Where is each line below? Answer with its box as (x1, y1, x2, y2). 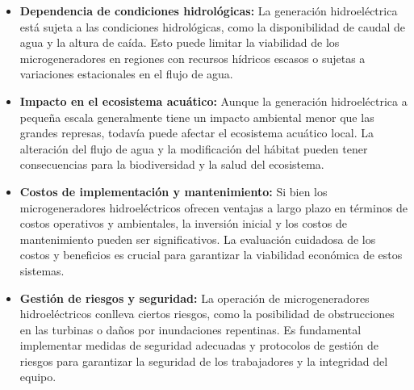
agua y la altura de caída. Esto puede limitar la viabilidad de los (19, 34, 340, 51)
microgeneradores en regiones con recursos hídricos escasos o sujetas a (19, 49, 366, 66)
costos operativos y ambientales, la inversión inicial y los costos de (19, 215, 347, 232)
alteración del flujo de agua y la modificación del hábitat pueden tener (19, 140, 368, 157)
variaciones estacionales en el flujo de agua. (19, 65, 233, 82)
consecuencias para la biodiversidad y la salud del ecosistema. (19, 156, 324, 173)
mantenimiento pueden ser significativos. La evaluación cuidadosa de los (19, 230, 376, 247)
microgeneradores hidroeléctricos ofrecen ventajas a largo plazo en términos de (19, 199, 408, 216)
